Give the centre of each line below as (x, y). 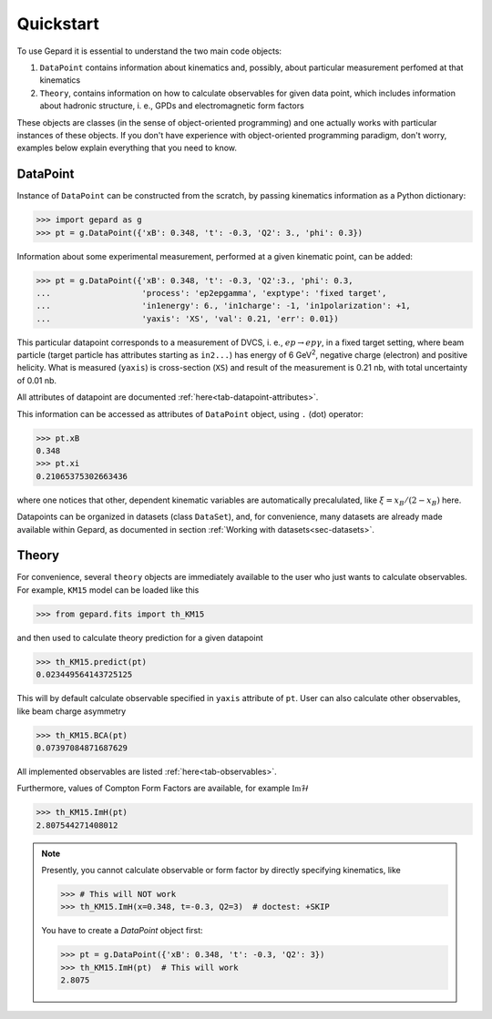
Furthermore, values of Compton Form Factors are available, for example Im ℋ (163, 789)
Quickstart (58, 24)
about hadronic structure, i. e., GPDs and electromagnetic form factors (172, 106)
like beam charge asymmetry (72, 711)
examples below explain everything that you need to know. (127, 148)
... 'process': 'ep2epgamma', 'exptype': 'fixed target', (211, 293)
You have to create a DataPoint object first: (123, 931)
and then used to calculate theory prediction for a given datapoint (140, 637)
